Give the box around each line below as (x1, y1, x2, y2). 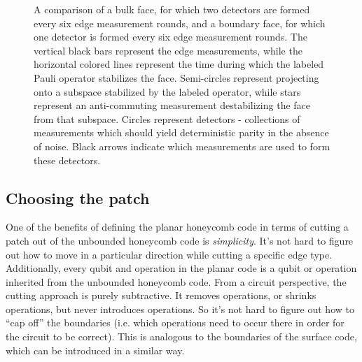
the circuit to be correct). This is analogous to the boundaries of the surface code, (6, 329, 357, 344)
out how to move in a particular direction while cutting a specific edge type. (6, 247, 333, 261)
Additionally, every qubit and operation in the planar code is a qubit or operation (6, 261, 357, 275)
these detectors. (34, 152, 101, 167)
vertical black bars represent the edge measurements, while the (34, 43, 302, 57)
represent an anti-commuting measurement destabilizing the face (34, 98, 311, 113)
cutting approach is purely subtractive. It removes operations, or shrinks (6, 288, 316, 303)
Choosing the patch (6, 187, 150, 208)
